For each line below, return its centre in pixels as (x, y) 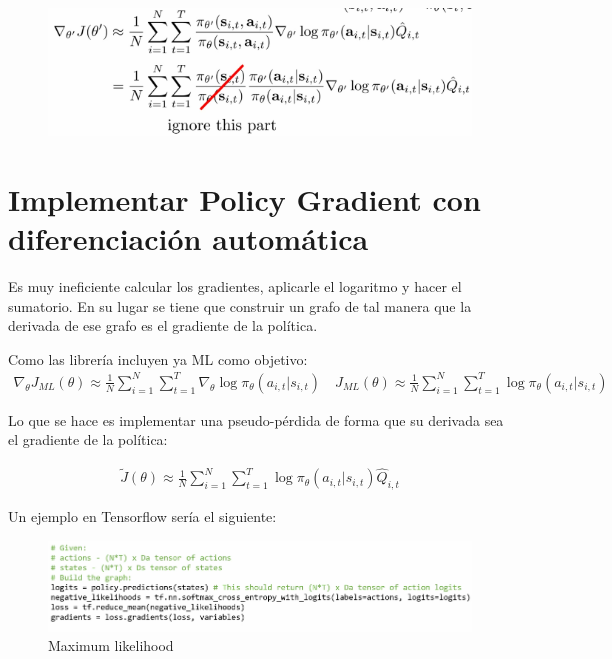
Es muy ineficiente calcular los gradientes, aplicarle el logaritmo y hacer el (235, 285)
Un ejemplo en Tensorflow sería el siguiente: (142, 516)
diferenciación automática (188, 237)
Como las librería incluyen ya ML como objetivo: (158, 358)
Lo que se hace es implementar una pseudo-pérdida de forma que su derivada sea (256, 419)
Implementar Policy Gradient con (244, 198)
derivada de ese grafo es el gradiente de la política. (163, 325)
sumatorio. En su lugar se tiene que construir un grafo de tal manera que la (240, 305)
